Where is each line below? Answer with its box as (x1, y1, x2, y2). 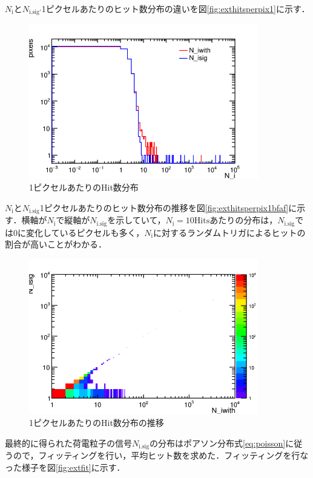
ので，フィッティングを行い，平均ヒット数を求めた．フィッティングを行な (13, 448, 309, 461)
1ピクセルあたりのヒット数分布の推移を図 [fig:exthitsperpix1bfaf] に (39, 201, 297, 214)
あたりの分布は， (209, 214, 278, 226)
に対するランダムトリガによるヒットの (153, 226, 306, 238)
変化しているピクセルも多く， (25, 226, 145, 238)
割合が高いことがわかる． (5, 238, 107, 250)
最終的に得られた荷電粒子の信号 (5, 436, 132, 449)
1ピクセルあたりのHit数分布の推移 (29, 416, 164, 428)
